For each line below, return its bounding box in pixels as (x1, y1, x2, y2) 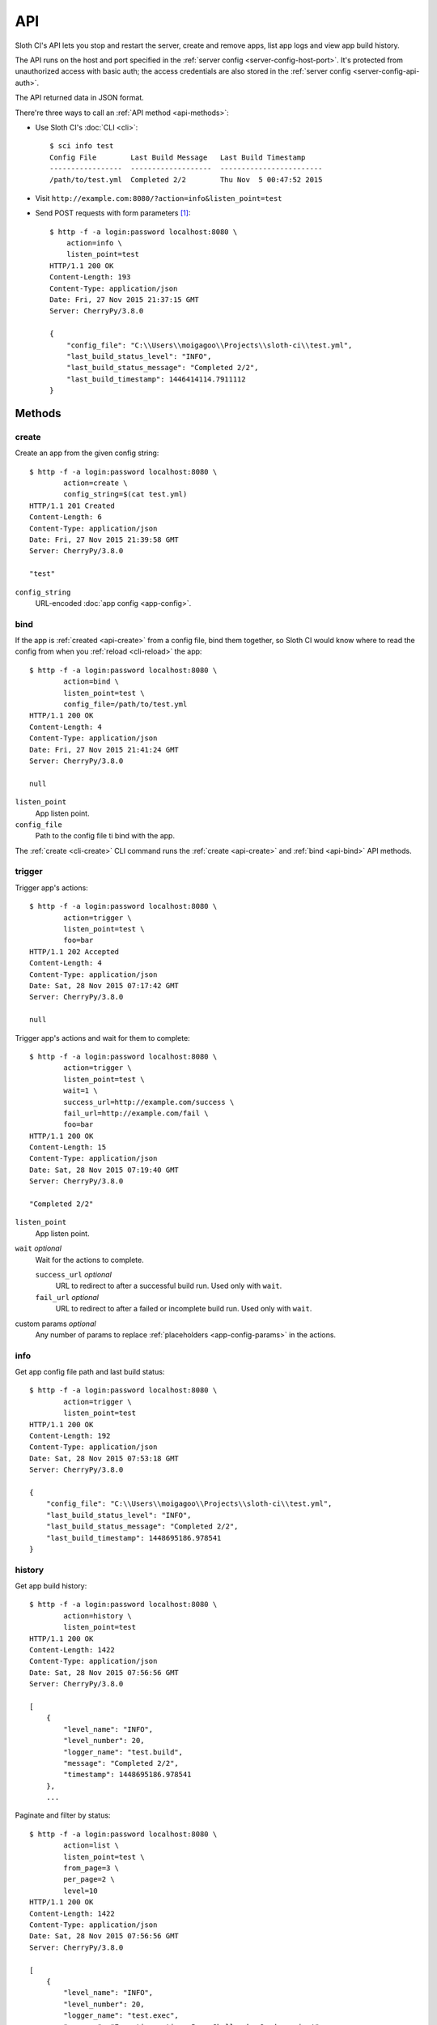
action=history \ (63, 1611, 133, 1620)
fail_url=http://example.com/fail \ (63, 1108, 210, 1118)
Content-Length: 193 (49, 272, 131, 282)
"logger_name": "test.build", (63, 1747, 184, 1757)
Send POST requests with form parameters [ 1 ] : (35, 208, 191, 218)
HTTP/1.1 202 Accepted (29, 947, 120, 956)
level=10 (63, 1886, 98, 1895)
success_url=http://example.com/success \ (63, 1098, 235, 1106)
